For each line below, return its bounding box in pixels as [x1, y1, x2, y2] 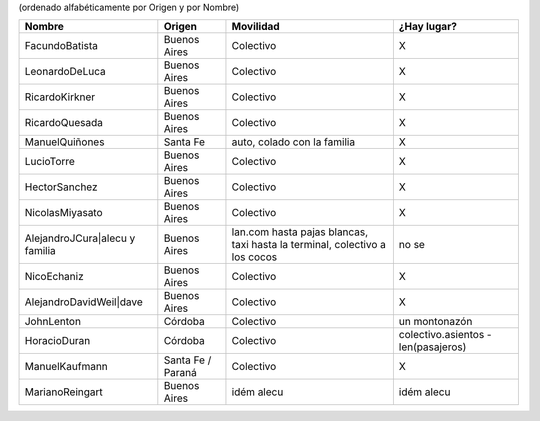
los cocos [231, 250, 278, 264]
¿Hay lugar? [398, 20, 457, 34]
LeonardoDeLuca [24, 65, 106, 79]
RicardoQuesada [24, 116, 104, 130]
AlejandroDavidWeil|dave [24, 295, 144, 309]
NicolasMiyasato [24, 206, 104, 220]
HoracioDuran [24, 334, 91, 348]
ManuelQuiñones [24, 135, 105, 149]
